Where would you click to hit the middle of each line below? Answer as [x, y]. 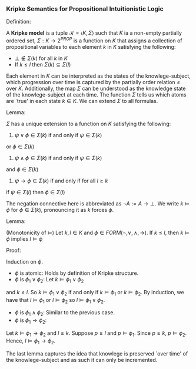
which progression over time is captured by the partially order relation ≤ [93, 82]
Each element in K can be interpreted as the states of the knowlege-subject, [99, 76]
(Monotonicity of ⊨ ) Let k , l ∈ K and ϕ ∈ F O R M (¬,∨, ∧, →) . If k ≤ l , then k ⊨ [98, 232]
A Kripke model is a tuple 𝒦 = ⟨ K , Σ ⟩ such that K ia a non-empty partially [94, 33]
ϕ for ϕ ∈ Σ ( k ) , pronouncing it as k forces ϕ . [60, 210]
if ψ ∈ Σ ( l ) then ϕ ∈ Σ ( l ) [36, 192]
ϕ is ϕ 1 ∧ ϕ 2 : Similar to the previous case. [64, 313]
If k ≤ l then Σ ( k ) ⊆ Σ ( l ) [43, 64]
